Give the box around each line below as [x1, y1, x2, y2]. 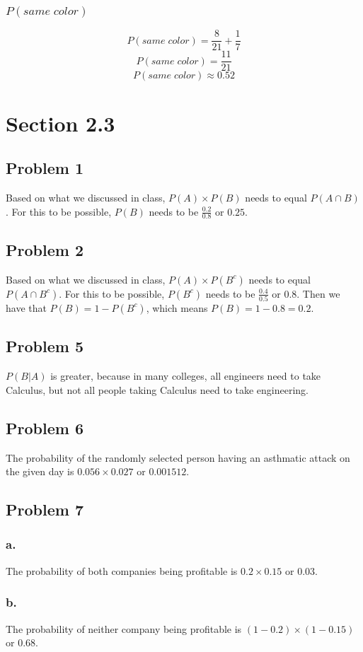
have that [6, 300, 47, 315]
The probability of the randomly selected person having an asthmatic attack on [6, 450, 350, 465]
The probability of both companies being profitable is [6, 563, 238, 578]
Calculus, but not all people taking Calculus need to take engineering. [6, 382, 309, 397]
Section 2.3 [6, 108, 115, 137]
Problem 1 [6, 157, 83, 179]
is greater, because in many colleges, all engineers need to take [50, 368, 321, 383]
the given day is [6, 464, 74, 479]
